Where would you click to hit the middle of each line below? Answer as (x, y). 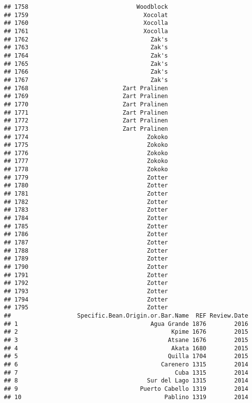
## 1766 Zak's (86, 72)
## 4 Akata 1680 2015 (126, 348)
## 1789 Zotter (86, 259)
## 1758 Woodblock (86, 7)
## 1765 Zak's (86, 64)
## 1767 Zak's (86, 80)
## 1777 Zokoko (86, 161)
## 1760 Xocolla (86, 23)
